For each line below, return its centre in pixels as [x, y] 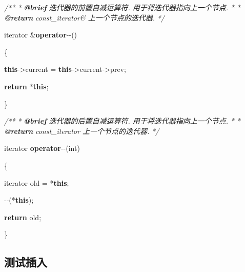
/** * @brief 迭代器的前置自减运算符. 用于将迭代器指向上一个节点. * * [122, 7]
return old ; [23, 217]
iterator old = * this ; [37, 182]
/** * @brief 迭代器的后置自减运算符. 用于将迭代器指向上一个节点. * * [122, 121]
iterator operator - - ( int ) [42, 148]
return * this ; [26, 86]
